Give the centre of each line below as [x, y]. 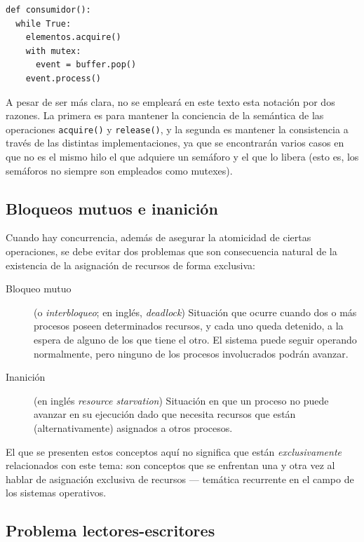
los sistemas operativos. [56, 493]
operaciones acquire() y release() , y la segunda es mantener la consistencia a [177, 129]
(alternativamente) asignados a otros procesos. [133, 427]
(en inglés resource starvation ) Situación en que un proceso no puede [181, 400]
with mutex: [53, 51]
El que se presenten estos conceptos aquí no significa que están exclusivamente [174, 451]
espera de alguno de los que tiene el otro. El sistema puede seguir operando [195, 339]
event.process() [63, 78]
